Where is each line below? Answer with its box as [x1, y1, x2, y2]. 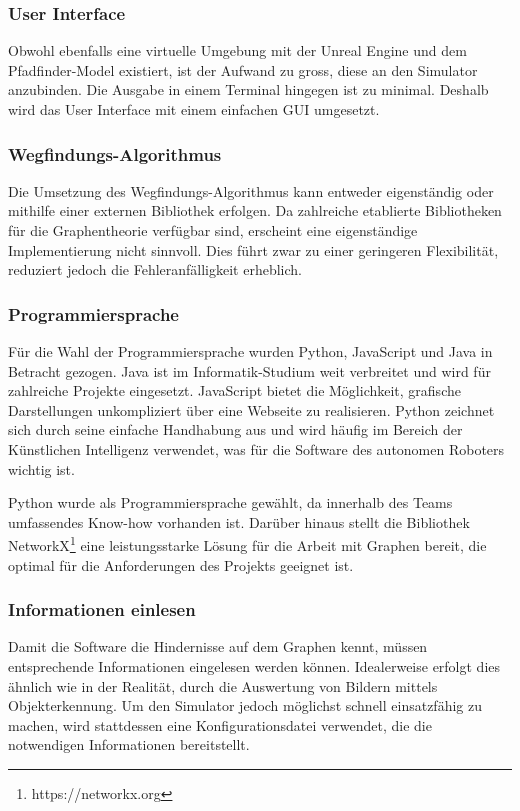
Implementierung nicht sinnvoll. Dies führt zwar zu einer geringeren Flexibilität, [8, 239, 499, 260]
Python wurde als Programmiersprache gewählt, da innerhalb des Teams [8, 492, 453, 513]
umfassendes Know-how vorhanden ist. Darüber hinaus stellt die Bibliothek [8, 511, 470, 532]
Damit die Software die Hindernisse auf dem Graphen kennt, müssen [8, 636, 428, 657]
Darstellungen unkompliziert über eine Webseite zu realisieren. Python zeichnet [8, 399, 495, 420]
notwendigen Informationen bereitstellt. [8, 734, 250, 755]
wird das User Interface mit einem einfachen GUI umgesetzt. [8, 99, 380, 119]
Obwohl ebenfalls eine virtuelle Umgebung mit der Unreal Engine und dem [8, 40, 467, 61]
